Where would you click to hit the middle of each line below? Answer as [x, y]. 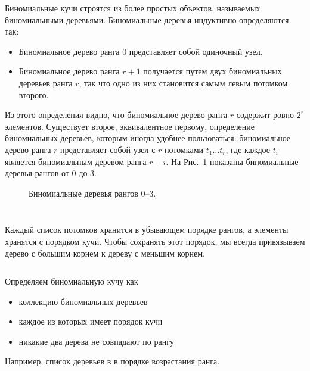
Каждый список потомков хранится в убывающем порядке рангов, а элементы [147, 230]
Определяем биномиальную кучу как [72, 281]
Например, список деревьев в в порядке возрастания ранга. [112, 361]
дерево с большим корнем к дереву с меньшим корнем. [105, 253]
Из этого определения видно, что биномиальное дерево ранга [116, 115]
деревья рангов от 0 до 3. [51, 173]
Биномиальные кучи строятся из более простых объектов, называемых [133, 8]
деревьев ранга [46, 82]
